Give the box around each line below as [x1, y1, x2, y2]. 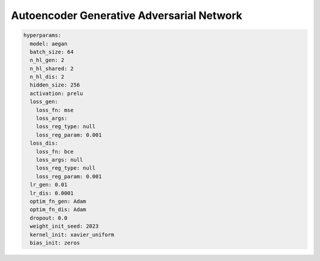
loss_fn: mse [36, 107, 74, 113]
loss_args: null [36, 157, 83, 163]
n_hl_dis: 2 [30, 74, 65, 80]
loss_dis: [30, 140, 59, 147]
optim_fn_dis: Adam [30, 206, 87, 213]
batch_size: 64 [30, 48, 74, 55]
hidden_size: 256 [30, 82, 80, 88]
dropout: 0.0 [30, 214, 68, 221]
